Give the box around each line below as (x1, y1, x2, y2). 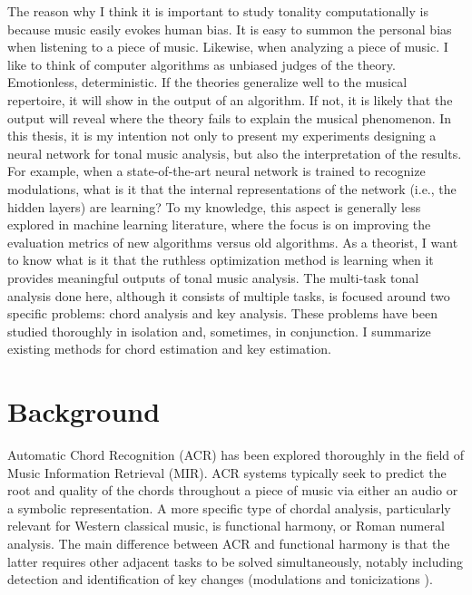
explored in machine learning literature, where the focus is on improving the (7, 215, 431, 234)
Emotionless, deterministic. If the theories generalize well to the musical (7, 73, 408, 92)
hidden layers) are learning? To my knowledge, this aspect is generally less (7, 197, 421, 216)
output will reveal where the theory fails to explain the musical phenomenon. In (7, 108, 452, 127)
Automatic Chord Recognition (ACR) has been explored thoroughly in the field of (7, 445, 465, 463)
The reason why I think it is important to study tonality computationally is (7, 2, 428, 20)
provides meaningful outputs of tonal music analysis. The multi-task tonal (7, 268, 419, 287)
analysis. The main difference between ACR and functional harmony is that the (7, 533, 450, 552)
